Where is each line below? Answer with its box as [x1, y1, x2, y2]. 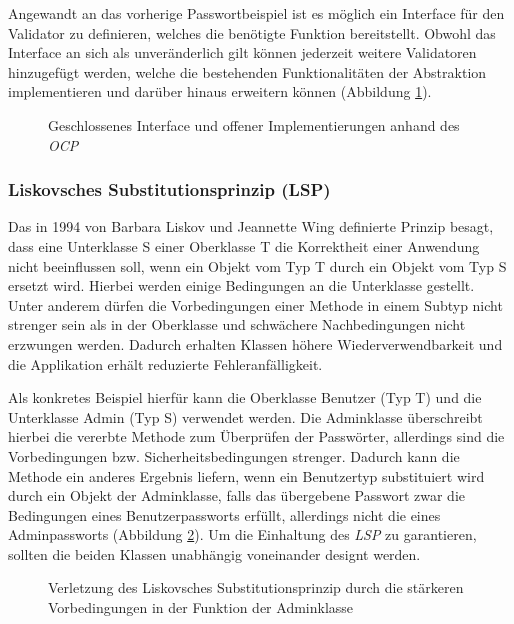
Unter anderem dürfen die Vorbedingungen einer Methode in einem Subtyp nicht [8, 294, 503, 315]
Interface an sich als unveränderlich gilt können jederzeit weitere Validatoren [8, 42, 477, 63]
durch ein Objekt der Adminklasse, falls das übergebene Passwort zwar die [8, 485, 466, 506]
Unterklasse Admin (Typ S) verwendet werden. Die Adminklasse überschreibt [8, 406, 483, 427]
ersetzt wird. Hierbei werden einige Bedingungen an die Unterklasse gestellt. [8, 275, 475, 296]
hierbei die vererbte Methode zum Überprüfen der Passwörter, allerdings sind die [8, 426, 505, 447]
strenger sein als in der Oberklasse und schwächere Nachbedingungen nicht [8, 314, 466, 335]
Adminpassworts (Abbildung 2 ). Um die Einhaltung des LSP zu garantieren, [8, 524, 477, 545]
